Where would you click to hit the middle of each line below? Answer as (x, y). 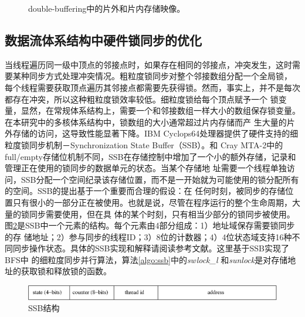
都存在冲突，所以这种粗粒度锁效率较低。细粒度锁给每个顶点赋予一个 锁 (142, 99)
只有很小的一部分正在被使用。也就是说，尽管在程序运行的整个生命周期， (152, 202)
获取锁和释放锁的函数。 (66, 271)
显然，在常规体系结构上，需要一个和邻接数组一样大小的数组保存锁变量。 (160, 110)
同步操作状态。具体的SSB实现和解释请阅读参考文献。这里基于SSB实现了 (151, 248)
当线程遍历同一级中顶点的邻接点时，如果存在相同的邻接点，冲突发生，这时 (148, 64)
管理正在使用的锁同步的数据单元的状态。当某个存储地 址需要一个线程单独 (146, 168)
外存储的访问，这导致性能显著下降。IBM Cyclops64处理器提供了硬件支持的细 (152, 133)
